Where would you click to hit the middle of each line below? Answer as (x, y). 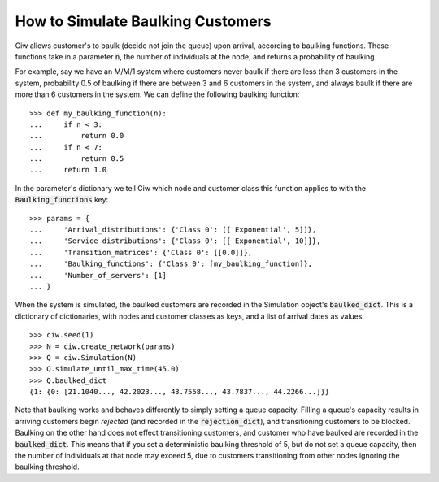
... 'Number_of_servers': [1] (98, 275)
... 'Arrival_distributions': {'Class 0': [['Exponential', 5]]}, (173, 230)
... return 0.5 (77, 159)
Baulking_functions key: (62, 200)
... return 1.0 (68, 170)
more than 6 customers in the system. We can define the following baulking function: (157, 94)
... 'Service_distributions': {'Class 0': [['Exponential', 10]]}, (175, 241)
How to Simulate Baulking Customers (143, 21)
